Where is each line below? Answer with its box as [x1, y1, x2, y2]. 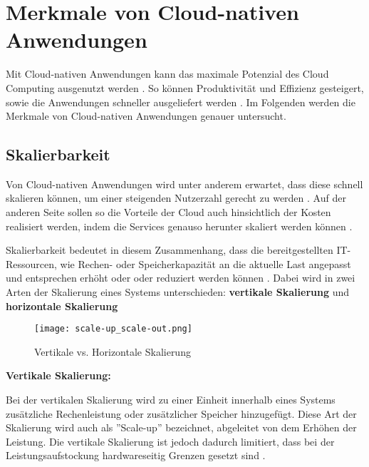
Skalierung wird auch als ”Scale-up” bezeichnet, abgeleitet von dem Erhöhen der [6, 420, 357, 435]
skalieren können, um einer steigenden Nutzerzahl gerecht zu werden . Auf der [6, 190, 346, 205]
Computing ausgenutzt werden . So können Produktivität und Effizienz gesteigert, [6, 80, 364, 95]
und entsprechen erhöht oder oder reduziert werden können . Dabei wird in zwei [6, 270, 355, 285]
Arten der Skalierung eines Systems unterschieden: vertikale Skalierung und [6, 284, 350, 299]
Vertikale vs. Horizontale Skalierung [34, 344, 191, 359]
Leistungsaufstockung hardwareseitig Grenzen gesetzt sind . [6, 448, 266, 463]
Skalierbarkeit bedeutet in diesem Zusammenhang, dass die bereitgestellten [6, 242, 333, 257]
